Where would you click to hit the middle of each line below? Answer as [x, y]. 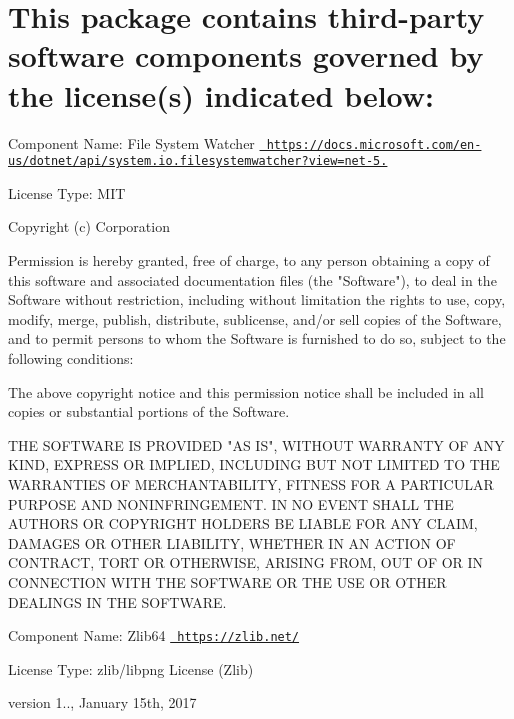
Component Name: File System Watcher [131, 142]
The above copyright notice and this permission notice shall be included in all [246, 391]
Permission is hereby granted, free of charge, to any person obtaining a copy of [249, 260]
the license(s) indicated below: [221, 94]
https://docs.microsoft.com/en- [374, 144]
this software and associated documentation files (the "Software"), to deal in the [252, 279]
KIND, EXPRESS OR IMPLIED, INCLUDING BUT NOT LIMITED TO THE [254, 464]
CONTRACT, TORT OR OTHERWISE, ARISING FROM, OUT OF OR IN [246, 562]
